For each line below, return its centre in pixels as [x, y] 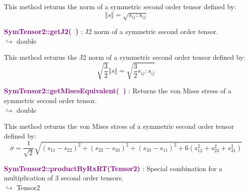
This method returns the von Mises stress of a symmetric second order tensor [119, 126]
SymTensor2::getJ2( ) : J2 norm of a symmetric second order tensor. [111, 31]
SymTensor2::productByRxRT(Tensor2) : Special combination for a [113, 168]
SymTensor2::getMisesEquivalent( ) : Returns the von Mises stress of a [118, 91]
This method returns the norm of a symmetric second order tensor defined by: [120, 6]
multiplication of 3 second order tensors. [64, 178]
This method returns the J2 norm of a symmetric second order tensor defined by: [125, 57]
